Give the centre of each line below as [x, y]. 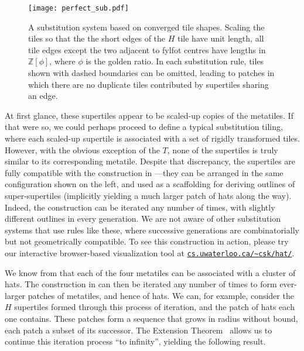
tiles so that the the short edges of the [97, 38]
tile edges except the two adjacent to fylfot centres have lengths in [147, 49]
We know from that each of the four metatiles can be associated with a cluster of [150, 272]
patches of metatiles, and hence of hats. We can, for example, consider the [161, 295]
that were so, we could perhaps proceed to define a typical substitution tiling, [144, 127]
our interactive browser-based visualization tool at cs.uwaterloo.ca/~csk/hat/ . [150, 252]
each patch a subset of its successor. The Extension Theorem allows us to [139, 330]
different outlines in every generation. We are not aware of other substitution [143, 218]
